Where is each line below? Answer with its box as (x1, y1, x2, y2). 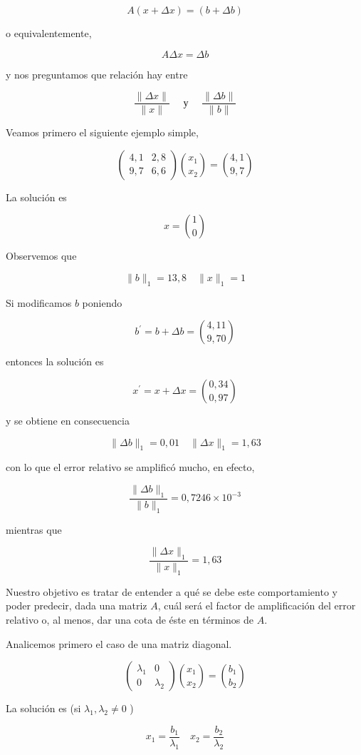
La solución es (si (6, 701, 81, 716)
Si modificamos (6, 295, 72, 310)
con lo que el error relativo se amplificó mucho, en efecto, (6, 460, 255, 475)
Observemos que (6, 248, 77, 263)
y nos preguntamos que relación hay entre (6, 66, 188, 81)
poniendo (82, 295, 122, 310)
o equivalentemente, (6, 26, 92, 40)
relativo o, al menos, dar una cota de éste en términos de (6, 612, 253, 627)
